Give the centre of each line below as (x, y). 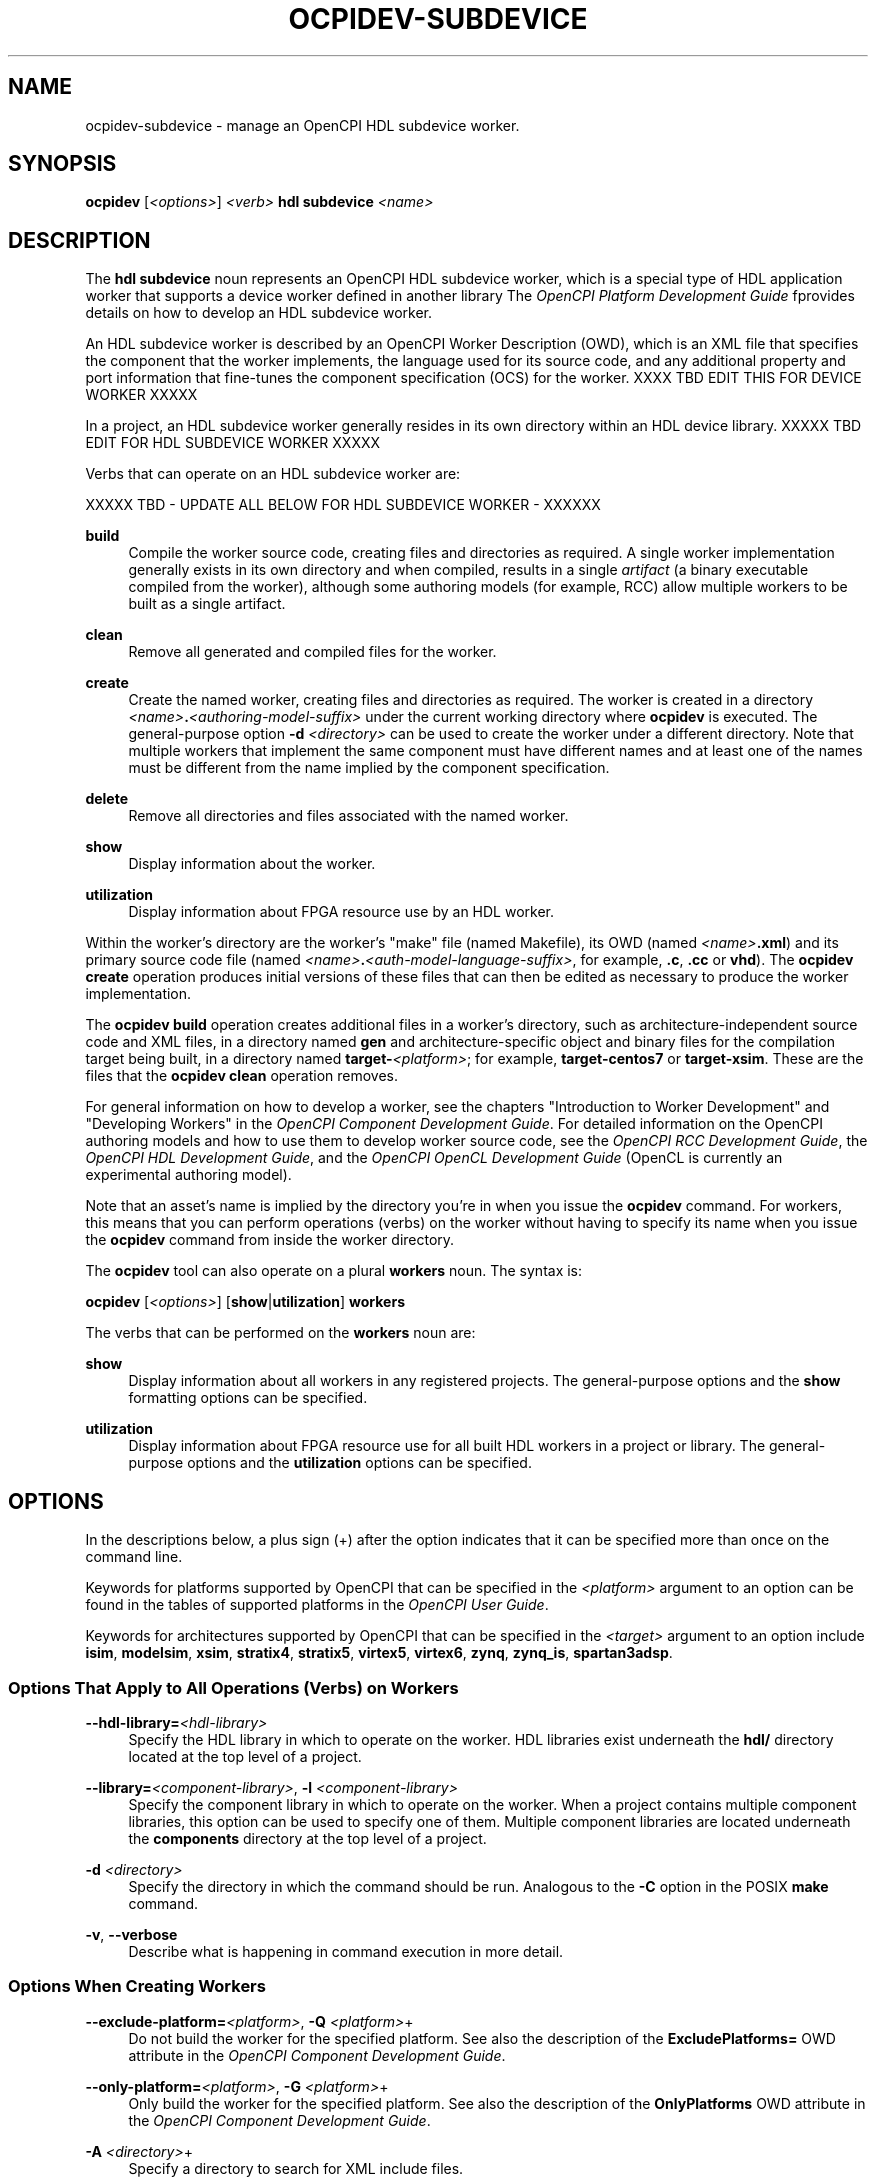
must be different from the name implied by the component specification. (369, 768)
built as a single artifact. (207, 604)
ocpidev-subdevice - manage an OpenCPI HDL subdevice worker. (302, 125)
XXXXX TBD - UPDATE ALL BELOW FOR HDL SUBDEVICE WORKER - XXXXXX (343, 505)
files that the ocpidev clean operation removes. (242, 1076)
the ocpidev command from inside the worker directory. (270, 1240)
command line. (134, 1557)
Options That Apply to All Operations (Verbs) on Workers (233, 1687)
